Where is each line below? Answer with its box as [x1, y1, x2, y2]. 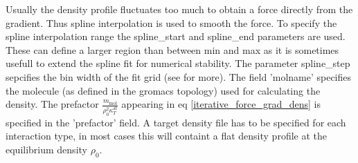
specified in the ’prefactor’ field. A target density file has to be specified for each [6, 115, 346, 129]
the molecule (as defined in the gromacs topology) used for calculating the [6, 83, 321, 97]
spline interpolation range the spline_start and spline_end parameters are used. [6, 29, 346, 44]
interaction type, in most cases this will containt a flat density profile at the [6, 128, 328, 143]
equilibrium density [6, 142, 87, 156]
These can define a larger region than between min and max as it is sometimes [6, 42, 339, 57]
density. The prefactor [6, 97, 99, 111]
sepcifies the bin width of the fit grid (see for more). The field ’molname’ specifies [6, 69, 352, 84]
